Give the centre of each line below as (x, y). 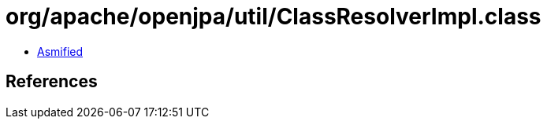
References (52, 82)
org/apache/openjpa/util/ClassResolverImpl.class (273, 17)
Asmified (60, 51)
